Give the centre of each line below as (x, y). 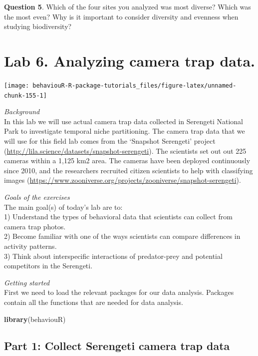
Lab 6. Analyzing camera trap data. (130, 60)
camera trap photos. (35, 226)
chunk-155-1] (25, 95)
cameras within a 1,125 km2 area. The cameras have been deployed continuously (127, 160)
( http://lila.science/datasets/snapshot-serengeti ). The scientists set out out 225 (125, 150)
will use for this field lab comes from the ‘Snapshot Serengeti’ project (110, 141)
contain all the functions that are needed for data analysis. (94, 302)
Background (22, 111)
